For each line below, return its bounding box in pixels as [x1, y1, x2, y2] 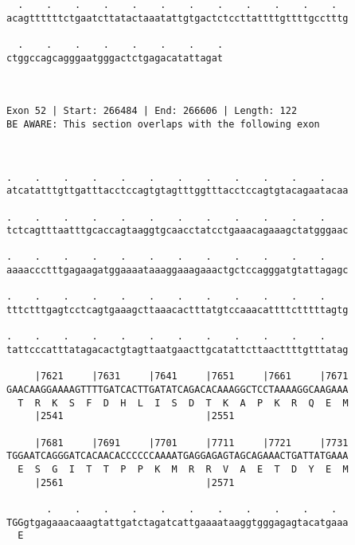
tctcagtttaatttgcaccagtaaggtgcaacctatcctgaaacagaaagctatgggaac [6, 225, 349, 237]
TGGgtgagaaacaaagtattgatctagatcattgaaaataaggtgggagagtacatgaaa [6, 516, 349, 528]
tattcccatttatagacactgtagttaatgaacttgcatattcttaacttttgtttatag [6, 344, 349, 356]
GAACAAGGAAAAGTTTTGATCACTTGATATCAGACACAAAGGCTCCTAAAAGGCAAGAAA [6, 384, 349, 396]
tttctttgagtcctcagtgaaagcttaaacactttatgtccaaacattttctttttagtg [6, 304, 349, 316]
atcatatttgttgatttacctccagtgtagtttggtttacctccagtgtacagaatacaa [6, 185, 349, 197]
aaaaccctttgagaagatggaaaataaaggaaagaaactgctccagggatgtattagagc [6, 265, 349, 276]
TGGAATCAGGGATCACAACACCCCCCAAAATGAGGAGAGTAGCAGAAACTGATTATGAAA [6, 450, 349, 462]
